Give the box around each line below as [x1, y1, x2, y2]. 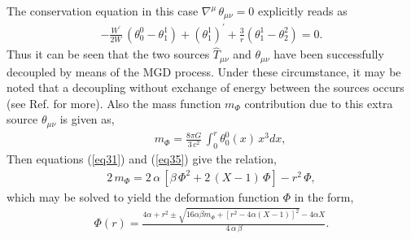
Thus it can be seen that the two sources [7, 46, 210, 63]
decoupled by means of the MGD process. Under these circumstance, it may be [7, 63, 401, 80]
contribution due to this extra [244, 94, 393, 111]
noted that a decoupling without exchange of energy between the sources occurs [7, 79, 404, 96]
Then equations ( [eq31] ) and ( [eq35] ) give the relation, [7, 150, 277, 167]
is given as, [59, 111, 115, 128]
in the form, [294, 188, 354, 205]
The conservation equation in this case [7, 2, 199, 19]
